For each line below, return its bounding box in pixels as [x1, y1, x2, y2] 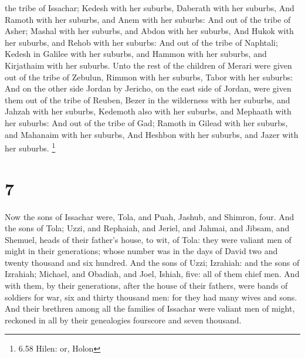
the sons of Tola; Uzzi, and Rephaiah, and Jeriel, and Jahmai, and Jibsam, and [5, 222, 290, 234]
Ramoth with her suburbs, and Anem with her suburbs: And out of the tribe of [5, 13, 291, 25]
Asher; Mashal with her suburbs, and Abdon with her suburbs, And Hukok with [5, 25, 294, 37]
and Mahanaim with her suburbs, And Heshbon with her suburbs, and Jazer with [5, 128, 299, 140]
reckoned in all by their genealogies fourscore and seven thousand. [5, 313, 242, 326]
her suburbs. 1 [5, 140, 56, 154]
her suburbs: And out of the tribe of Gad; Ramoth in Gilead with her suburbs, [5, 116, 288, 129]
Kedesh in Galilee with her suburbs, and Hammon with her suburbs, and [5, 48, 267, 60]
